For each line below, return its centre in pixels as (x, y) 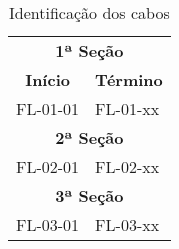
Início (47, 79)
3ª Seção (89, 195)
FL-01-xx (127, 108)
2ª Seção (89, 137)
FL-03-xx (127, 224)
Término (129, 79)
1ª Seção (89, 50)
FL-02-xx (127, 166)
